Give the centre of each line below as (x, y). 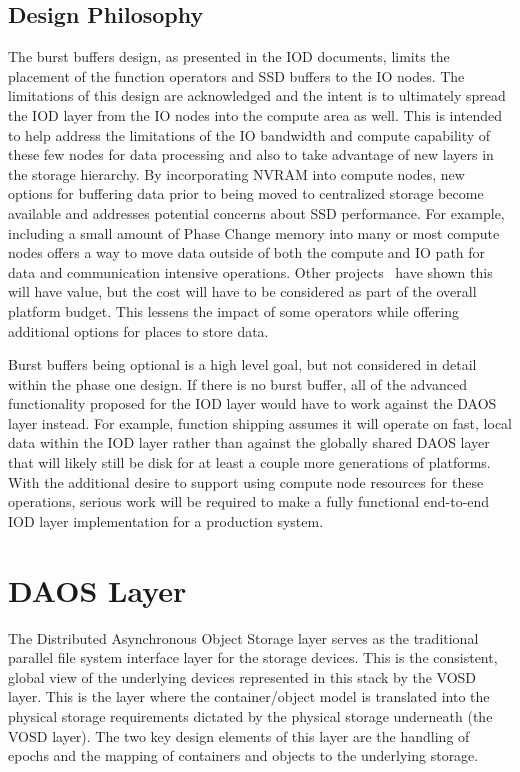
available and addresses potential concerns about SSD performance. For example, (256, 212)
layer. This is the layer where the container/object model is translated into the (249, 696)
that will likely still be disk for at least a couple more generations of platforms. (249, 462)
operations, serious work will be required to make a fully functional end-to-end (249, 501)
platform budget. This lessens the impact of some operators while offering (233, 310)
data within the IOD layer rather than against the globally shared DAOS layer (249, 442)
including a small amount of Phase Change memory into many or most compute (254, 232)
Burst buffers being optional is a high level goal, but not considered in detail (242, 364)
